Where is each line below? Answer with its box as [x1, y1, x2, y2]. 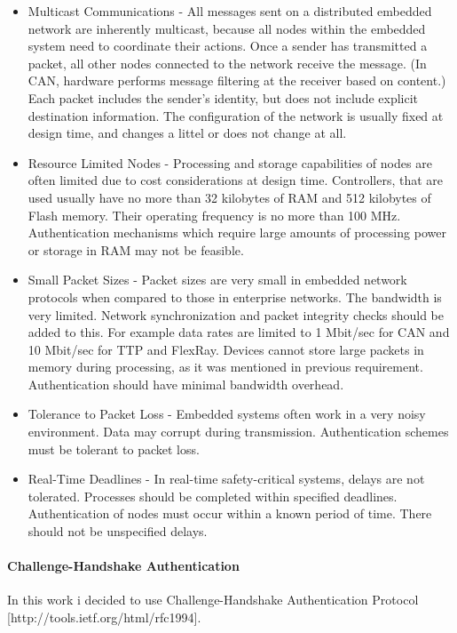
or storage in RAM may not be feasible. [28, 240, 244, 259]
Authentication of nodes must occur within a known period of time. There [28, 504, 432, 523]
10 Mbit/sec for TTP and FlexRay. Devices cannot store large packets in [28, 340, 424, 358]
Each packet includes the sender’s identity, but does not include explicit [28, 88, 419, 107]
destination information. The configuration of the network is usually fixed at [28, 106, 444, 124]
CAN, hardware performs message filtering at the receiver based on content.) [28, 71, 446, 90]
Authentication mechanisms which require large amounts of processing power [28, 223, 446, 242]
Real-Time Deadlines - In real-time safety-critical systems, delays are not [28, 469, 425, 488]
